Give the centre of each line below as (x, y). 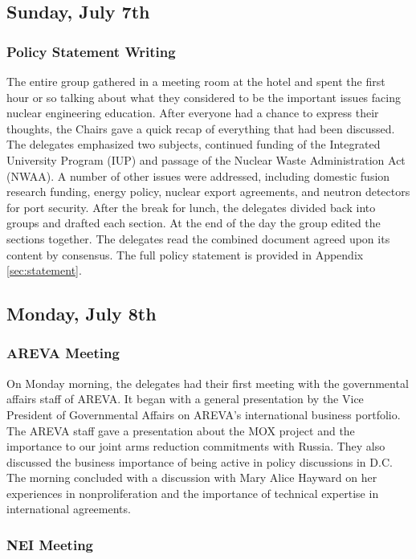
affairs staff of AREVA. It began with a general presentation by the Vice (185, 399)
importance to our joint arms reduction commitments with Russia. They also (196, 446)
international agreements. (69, 509)
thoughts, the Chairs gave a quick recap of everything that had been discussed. (201, 128)
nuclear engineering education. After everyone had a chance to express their (193, 113)
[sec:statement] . (44, 270)
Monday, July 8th (82, 314)
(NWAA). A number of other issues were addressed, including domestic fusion (198, 175)
